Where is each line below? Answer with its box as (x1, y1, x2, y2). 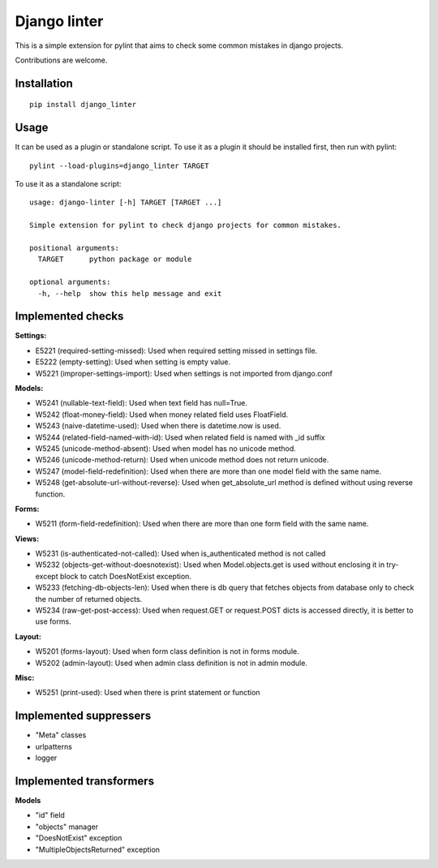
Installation (15, 76, 73, 90)
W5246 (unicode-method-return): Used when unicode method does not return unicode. (35, 455, 329, 465)
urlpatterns (35, 741, 73, 751)
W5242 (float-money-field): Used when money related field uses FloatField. (35, 410, 289, 419)
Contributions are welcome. (15, 55, 108, 65)
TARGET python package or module (37, 255, 192, 264)
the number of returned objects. (35, 594, 143, 604)
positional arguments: (29, 243, 120, 252)
